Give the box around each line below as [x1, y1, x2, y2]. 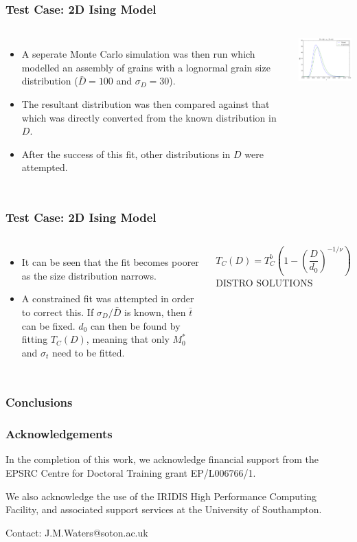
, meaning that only [86, 332, 170, 346]
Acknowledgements [5, 425, 113, 442]
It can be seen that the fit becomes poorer [21, 255, 199, 269]
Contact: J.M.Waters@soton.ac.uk [5, 525, 148, 539]
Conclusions [5, 394, 73, 411]
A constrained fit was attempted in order [21, 291, 194, 306]
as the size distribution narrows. [21, 268, 157, 282]
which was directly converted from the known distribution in [21, 110, 277, 124]
